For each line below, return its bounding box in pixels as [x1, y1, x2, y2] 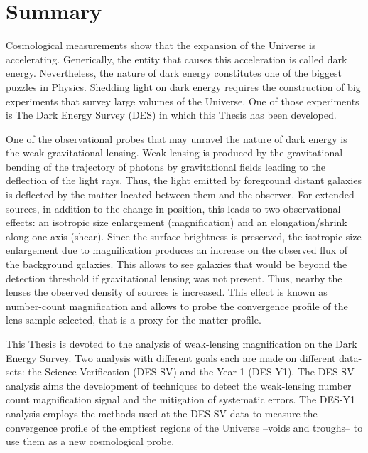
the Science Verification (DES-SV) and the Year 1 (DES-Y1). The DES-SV [28, 364, 355, 379]
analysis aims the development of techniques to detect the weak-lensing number [6, 378, 352, 393]
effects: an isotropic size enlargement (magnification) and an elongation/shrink [6, 215, 347, 230]
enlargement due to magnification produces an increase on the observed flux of [6, 243, 348, 257]
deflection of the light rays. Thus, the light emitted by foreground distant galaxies [6, 173, 362, 188]
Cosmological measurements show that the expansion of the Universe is [6, 38, 316, 53]
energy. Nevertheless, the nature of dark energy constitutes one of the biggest [6, 65, 342, 80]
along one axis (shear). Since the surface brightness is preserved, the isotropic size [6, 228, 362, 243]
